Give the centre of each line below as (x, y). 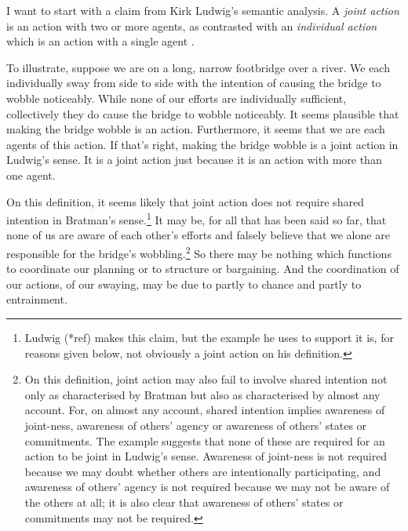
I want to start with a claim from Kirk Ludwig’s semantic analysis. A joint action (203, 10)
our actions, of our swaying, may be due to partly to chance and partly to (184, 284)
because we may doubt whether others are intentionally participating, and (203, 471)
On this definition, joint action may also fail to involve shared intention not (206, 379)
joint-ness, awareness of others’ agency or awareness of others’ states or (196, 425)
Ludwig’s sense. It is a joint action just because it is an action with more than (194, 160)
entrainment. (37, 299)
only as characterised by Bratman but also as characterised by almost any (202, 394)
